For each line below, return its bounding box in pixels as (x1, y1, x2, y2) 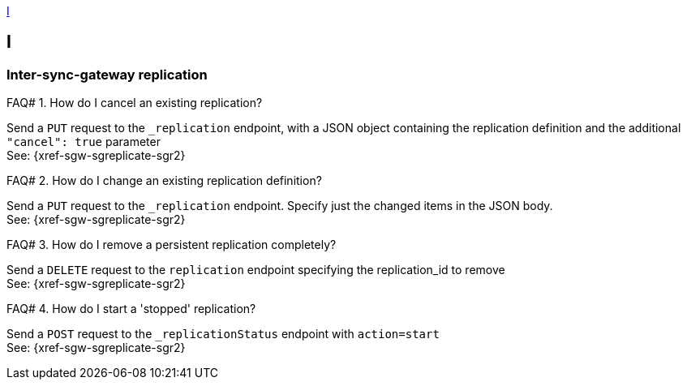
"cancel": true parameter (6, 135, 161, 149)
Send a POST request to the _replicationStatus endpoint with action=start (6, 327, 440, 341)
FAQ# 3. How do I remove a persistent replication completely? (6, 238, 337, 252)
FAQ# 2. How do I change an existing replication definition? (6, 174, 322, 188)
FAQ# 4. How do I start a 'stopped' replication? (6, 302, 256, 316)
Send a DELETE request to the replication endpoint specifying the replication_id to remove (6, 263, 505, 277)
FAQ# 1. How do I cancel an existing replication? (6, 96, 263, 110)
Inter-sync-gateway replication (6, 66, 208, 83)
